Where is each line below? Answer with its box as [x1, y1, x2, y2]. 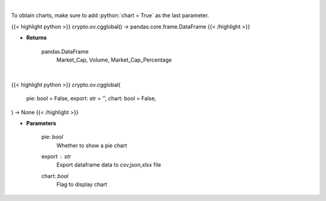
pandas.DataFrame [41, 48, 89, 55]
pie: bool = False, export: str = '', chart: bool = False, [26, 95, 156, 102]
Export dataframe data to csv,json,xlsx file [56, 161, 161, 168]
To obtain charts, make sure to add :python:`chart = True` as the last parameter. [11, 12, 209, 19]
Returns [26, 34, 47, 42]
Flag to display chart [56, 181, 107, 188]
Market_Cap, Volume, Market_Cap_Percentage [56, 56, 172, 63]
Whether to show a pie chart [56, 142, 127, 149]
